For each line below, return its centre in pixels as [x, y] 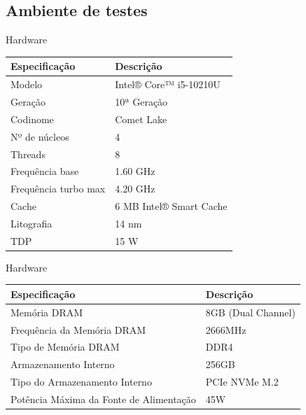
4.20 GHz [135, 189]
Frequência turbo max [58, 189]
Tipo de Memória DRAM [65, 347]
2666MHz [226, 329]
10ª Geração [141, 101]
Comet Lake [141, 119]
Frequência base [45, 171]
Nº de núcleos [40, 136]
